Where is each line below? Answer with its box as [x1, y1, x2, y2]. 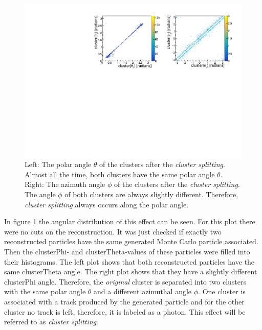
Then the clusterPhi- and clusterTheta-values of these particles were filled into [4, 246, 250, 256]
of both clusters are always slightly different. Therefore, [64, 189, 238, 200]
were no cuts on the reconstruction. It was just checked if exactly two [4, 226, 222, 237]
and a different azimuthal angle [94, 286, 192, 297]
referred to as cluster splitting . [4, 316, 98, 327]
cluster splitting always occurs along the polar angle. [25, 199, 189, 209]
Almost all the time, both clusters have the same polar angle [25, 169, 215, 179]
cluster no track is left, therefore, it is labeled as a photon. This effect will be [4, 306, 246, 317]
